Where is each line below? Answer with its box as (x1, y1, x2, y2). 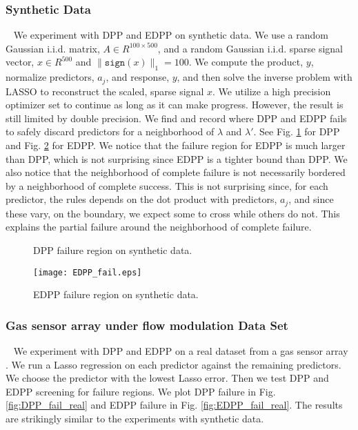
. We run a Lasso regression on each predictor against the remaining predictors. (6, 357, 341, 371)
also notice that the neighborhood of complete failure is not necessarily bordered (6, 165, 346, 179)
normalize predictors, (6, 70, 95, 84)
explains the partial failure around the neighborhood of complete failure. (6, 219, 312, 234)
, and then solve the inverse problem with (177, 70, 352, 84)
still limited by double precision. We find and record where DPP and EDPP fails (6, 110, 347, 125)
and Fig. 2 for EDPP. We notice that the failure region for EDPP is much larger (6, 138, 346, 153)
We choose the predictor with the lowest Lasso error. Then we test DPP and (6, 371, 329, 385)
